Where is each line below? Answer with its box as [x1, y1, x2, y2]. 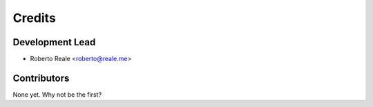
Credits [12, 10, 57, 25]
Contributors [12, 72, 70, 84]
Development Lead [12, 36, 96, 48]
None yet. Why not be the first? [12, 90, 102, 99]
